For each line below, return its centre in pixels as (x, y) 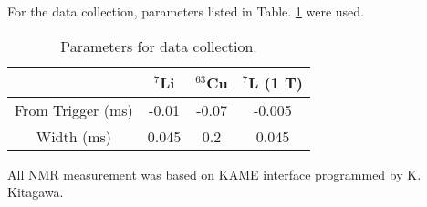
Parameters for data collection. (159, 46)
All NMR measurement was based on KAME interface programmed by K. (214, 174)
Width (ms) (74, 136)
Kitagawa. (36, 192)
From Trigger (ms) (74, 109)
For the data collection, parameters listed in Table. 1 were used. (186, 11)
